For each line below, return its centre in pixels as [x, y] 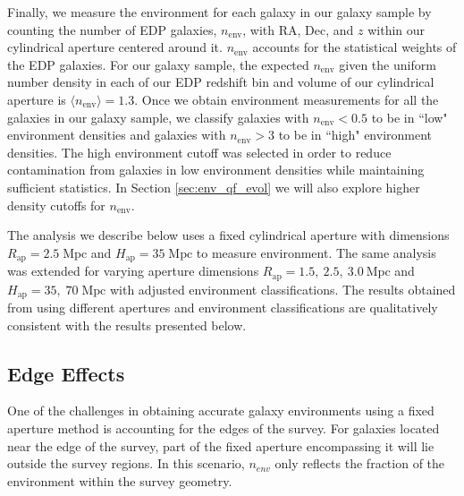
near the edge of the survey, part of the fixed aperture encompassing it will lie [221, 445]
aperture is [37, 99]
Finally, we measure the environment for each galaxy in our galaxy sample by [219, 12]
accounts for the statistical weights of [354, 47]
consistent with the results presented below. [127, 325]
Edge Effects [66, 373]
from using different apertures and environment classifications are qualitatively [223, 308]
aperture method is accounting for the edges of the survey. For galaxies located [224, 428]
